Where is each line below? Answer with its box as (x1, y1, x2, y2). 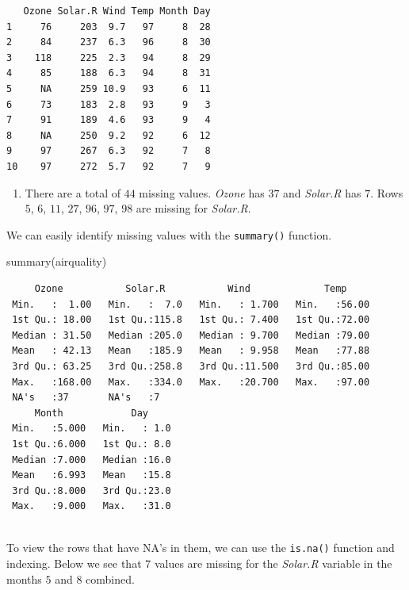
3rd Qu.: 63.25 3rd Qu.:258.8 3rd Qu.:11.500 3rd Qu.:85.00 (12, 360, 370, 372)
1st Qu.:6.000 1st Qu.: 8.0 (12, 438, 171, 450)
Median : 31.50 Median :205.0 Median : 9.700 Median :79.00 (12, 329, 370, 341)
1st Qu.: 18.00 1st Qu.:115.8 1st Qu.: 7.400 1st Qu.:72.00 (12, 314, 370, 326)
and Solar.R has (283, 184, 361, 201)
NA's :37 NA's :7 (12, 392, 160, 404)
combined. (86, 570, 135, 587)
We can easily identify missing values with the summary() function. (6, 226, 332, 243)
